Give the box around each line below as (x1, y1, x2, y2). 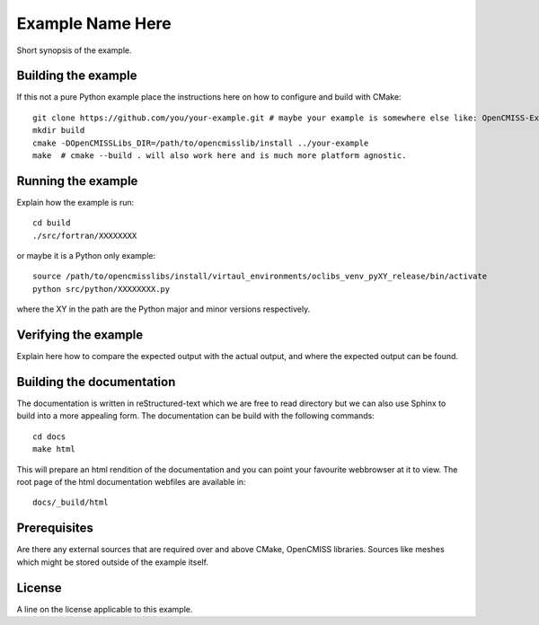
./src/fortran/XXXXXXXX (32, 230, 137, 241)
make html (32, 445, 75, 454)
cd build (32, 218, 71, 228)
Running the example (16, 173, 138, 189)
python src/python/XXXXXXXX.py (32, 284, 171, 294)
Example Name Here (16, 13, 172, 33)
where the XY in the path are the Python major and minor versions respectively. (16, 304, 311, 314)
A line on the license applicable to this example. (16, 603, 193, 614)
